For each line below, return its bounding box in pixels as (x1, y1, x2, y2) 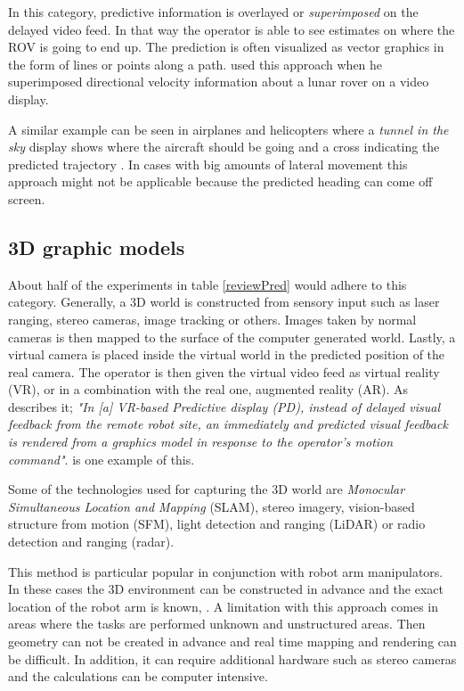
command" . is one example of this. (8, 449, 195, 468)
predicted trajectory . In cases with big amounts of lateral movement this (8, 154, 408, 173)
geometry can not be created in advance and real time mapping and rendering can (8, 632, 457, 651)
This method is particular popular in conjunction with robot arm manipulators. (8, 562, 444, 580)
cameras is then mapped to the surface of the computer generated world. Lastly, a (8, 327, 456, 346)
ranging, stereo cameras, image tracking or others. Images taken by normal (8, 309, 417, 328)
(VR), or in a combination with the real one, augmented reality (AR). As (8, 380, 408, 399)
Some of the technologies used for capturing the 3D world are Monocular (8, 480, 405, 498)
